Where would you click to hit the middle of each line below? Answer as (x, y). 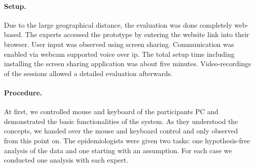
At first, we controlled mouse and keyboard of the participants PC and (111, 111)
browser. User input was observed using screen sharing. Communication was (119, 44)
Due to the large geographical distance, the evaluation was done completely (118, 24)
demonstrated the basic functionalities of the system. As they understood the (121, 121)
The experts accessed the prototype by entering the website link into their (137, 34)
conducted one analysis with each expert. (66, 160)
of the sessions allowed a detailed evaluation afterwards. (88, 73)
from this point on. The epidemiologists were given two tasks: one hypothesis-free (127, 140)
